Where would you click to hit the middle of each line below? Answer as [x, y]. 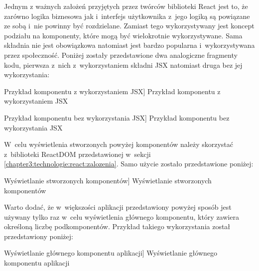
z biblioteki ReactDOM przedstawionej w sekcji [77, 154]
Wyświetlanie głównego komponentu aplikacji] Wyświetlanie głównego [111, 253]
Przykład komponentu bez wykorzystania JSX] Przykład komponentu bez [117, 117]
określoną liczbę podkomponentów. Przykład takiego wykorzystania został [117, 226]
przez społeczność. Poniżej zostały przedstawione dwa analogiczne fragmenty [121, 55]
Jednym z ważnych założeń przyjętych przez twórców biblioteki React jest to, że [126, 6]
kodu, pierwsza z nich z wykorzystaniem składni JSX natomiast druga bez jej [123, 65]
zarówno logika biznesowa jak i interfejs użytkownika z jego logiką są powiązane [127, 16]
